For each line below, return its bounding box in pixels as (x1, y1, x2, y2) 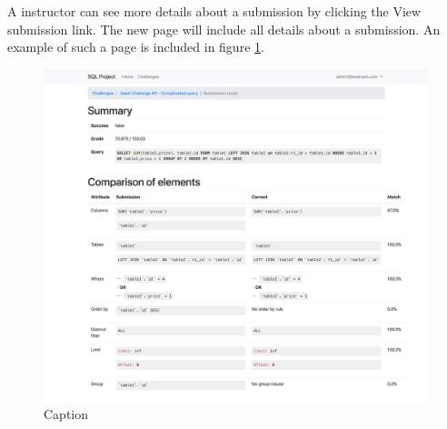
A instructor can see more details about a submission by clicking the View (7, 2, 422, 20)
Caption (44, 404, 89, 424)
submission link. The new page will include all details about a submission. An (7, 19, 441, 38)
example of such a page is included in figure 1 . (7, 37, 264, 56)
